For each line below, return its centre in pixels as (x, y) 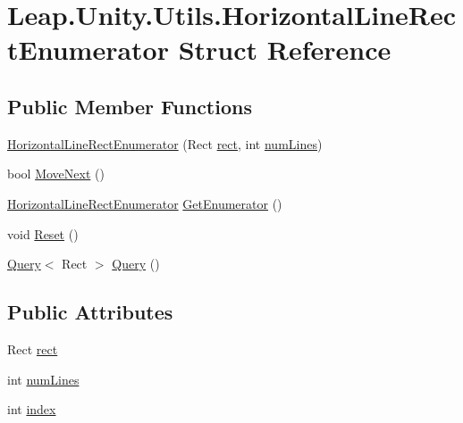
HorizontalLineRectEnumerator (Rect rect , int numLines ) (165, 143)
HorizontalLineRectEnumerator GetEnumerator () (145, 203)
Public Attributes (90, 312)
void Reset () (43, 233)
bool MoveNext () (56, 174)
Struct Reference (285, 50)
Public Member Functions (130, 106)
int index (32, 409)
